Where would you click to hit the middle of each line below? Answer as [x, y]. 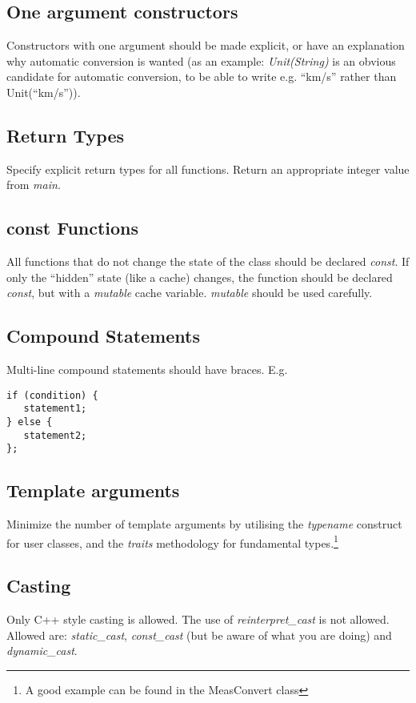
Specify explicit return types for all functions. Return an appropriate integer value [208, 169]
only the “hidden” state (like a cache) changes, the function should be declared [200, 277]
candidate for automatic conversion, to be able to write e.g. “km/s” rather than [202, 76]
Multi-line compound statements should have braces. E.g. [147, 370]
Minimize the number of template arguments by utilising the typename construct [204, 524]
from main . [34, 185]
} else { [30, 422]
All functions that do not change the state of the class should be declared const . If [208, 261]
